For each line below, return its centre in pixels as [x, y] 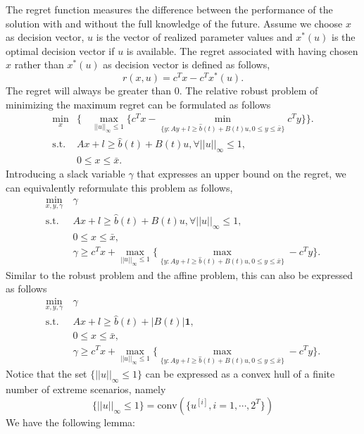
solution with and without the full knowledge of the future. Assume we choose [174, 23]
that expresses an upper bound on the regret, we [241, 174]
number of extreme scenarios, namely [86, 389]
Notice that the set [46, 374]
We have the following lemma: [70, 422]
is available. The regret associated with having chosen [242, 50]
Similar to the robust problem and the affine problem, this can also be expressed [179, 274]
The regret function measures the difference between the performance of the [169, 9]
